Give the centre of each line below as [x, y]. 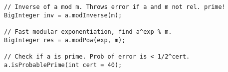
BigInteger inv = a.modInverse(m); [63, 15]
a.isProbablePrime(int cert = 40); [63, 65]
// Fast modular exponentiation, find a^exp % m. [88, 32]
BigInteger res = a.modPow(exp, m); [65, 40]
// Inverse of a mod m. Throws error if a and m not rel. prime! [115, 7]
